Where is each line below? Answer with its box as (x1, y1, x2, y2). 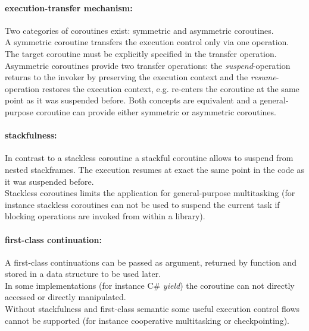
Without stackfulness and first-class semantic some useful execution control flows (5, 302, 300, 315)
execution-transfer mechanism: (5, 1, 133, 14)
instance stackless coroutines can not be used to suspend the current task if (5, 198, 280, 210)
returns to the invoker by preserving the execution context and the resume (5, 71, 276, 83)
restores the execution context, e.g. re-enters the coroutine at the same (42, 82, 299, 94)
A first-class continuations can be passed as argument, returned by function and (5, 256, 296, 268)
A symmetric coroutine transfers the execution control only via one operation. (5, 36, 289, 48)
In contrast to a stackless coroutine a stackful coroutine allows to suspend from (5, 152, 294, 164)
